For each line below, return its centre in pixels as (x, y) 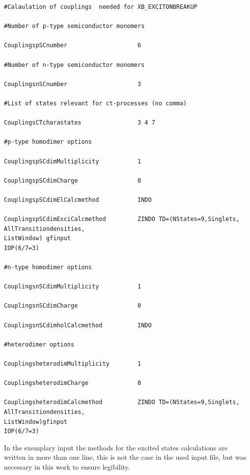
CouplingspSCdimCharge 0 (73, 180)
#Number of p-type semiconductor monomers (74, 26)
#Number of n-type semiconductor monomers (74, 65)
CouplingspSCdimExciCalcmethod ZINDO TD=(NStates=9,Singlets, (122, 219)
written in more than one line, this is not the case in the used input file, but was (125, 457)
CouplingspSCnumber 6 (73, 46)
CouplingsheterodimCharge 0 (73, 383)
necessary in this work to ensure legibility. (67, 466)
